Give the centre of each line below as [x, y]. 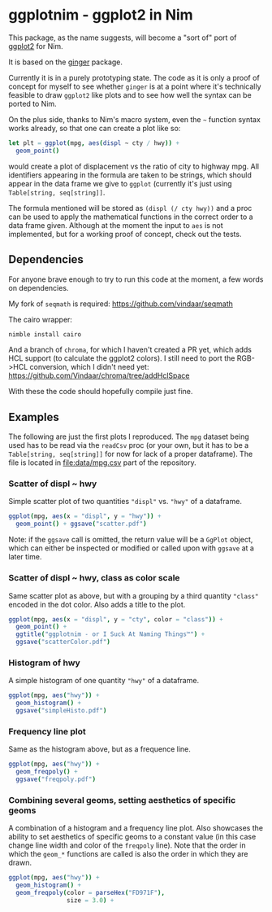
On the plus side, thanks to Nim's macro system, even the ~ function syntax [135, 119]
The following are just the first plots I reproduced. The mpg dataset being [129, 436]
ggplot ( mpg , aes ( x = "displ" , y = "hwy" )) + [85, 516]
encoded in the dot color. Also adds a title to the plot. [97, 604]
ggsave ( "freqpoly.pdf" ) [56, 779]
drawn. [20, 863]
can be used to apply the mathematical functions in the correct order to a [131, 217]
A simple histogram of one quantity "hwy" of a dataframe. [104, 681]
